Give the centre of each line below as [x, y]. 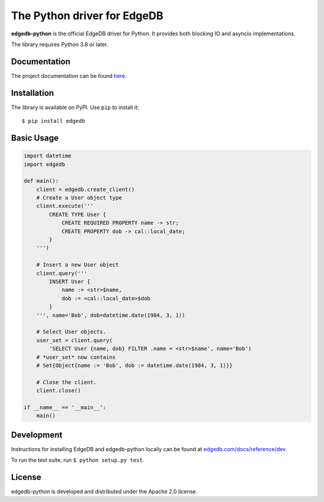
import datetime [48, 156]
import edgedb [44, 164]
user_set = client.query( [74, 340]
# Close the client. [67, 382]
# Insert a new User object [78, 265]
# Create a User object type [79, 198]
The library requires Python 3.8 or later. [60, 44]
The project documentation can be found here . [69, 75]
